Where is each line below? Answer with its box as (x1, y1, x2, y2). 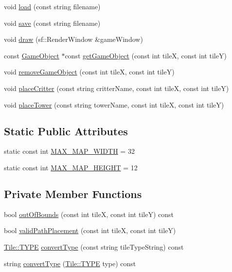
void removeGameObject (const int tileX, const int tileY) (4, 67, 175, 77)
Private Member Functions (4, 186, 142, 201)
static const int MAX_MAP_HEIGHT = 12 (4, 162, 138, 172)
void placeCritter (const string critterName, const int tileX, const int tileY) (4, 83, 229, 93)
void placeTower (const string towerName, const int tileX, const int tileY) (4, 99, 224, 109)
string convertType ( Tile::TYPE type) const (4, 258, 136, 268)
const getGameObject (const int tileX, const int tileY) (65, 50, 227, 60)
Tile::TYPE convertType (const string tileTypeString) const (4, 241, 184, 252)
